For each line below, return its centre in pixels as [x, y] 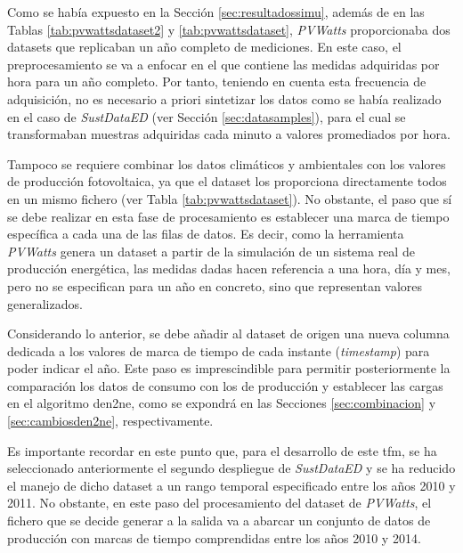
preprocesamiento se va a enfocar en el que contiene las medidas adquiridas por [223, 64]
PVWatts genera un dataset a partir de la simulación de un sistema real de [211, 251]
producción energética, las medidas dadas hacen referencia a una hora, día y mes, [229, 268]
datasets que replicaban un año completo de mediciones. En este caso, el [204, 47]
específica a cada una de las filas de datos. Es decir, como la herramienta [206, 234]
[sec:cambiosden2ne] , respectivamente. [110, 421]
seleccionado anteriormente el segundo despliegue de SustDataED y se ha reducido [231, 468]
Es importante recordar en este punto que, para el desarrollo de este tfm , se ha [222, 450]
